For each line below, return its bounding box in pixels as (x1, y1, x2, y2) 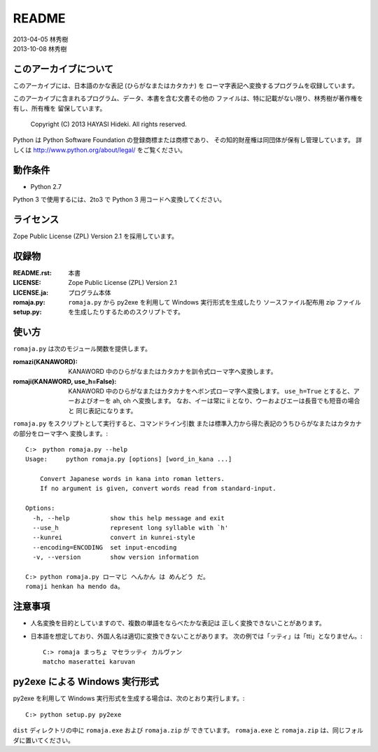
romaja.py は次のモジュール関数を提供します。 (13, 344, 152, 353)
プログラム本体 (68, 288, 111, 297)
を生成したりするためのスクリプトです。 (68, 308, 185, 316)
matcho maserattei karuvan (43, 658, 136, 666)
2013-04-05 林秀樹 (13, 35, 69, 43)
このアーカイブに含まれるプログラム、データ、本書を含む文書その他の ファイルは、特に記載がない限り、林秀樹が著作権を (13, 95, 363, 103)
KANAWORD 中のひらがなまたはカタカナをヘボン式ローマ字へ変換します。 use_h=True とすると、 (68, 387, 353, 395)
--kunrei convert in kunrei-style (32, 534, 195, 542)
